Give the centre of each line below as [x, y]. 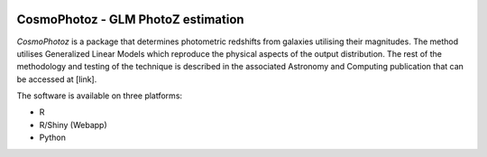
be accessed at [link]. [57, 79]
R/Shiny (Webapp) [73, 125]
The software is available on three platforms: [100, 96]
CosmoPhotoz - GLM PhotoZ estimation [130, 19]
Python [53, 138]
